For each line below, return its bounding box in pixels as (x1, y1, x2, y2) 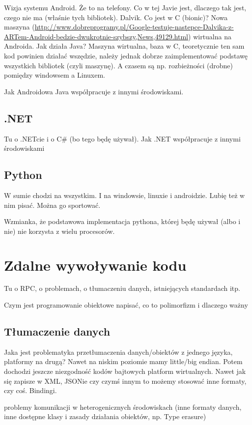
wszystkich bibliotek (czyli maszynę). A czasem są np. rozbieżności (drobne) (4, 60, 233, 70)
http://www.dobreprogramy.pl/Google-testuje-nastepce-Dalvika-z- (34, 22, 234, 32)
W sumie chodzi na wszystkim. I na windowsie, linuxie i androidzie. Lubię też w (4, 190, 245, 200)
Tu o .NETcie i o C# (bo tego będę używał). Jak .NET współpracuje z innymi (4, 133, 241, 143)
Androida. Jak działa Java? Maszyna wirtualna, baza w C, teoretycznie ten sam (4, 41, 245, 51)
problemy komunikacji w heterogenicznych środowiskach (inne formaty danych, (4, 401, 242, 412)
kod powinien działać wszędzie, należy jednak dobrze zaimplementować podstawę (4, 50, 248, 60)
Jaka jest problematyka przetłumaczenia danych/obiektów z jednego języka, (4, 346, 233, 357)
